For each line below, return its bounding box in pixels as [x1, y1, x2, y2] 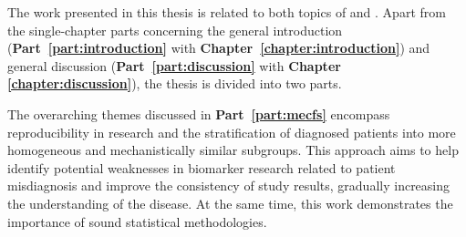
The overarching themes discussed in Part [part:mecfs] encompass [7, 104, 390, 123]
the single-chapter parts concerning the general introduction [7, 20, 343, 39]
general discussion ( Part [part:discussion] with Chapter [7, 56, 341, 75]
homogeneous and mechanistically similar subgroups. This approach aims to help [7, 140, 459, 160]
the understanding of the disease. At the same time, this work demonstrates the [7, 193, 453, 212]
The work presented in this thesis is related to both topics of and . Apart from [7, 3, 446, 21]
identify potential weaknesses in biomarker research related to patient [7, 158, 396, 177]
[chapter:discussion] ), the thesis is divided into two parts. [7, 74, 342, 93]
